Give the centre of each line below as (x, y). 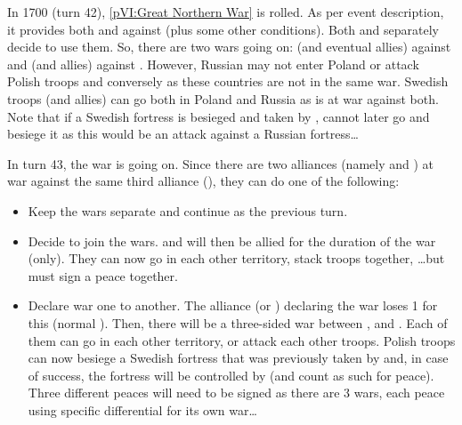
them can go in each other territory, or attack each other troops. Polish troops (242, 340)
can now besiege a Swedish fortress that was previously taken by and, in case (238, 358)
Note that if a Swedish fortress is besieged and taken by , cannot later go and (219, 116)
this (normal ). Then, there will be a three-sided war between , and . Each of (238, 322)
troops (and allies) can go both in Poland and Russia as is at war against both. (223, 98)
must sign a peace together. (103, 275)
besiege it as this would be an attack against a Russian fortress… (183, 134)
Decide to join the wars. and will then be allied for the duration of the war (232, 241)
